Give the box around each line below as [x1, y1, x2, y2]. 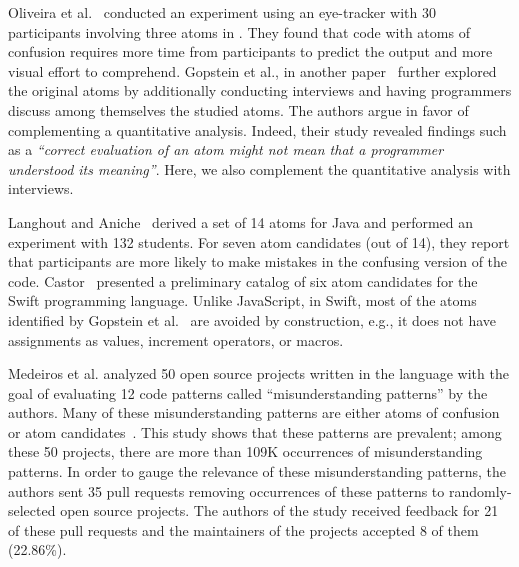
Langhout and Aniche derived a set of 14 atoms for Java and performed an [8, 211, 474, 232]
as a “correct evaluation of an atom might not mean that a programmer [8, 139, 444, 160]
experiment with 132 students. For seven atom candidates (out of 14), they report [8, 231, 510, 252]
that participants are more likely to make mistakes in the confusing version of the [8, 251, 508, 272]
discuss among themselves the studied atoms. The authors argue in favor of [8, 99, 469, 120]
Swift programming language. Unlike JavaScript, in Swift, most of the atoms [8, 290, 477, 311]
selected [8, 500, 56, 521]
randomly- [448, 480, 512, 501]
